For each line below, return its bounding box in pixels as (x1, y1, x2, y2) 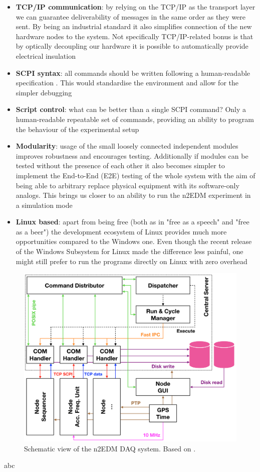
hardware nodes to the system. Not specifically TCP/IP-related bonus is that (16, 31, 253, 41)
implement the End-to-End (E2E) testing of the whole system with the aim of (16, 170, 255, 180)
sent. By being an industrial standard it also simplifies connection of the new (16, 21, 252, 32)
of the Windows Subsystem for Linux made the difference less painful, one (16, 246, 243, 257)
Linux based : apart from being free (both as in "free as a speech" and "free (16, 216, 249, 227)
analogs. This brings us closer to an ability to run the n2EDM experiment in (16, 190, 251, 200)
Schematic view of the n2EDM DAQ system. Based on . (24, 443, 196, 453)
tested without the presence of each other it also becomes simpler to (16, 160, 225, 171)
